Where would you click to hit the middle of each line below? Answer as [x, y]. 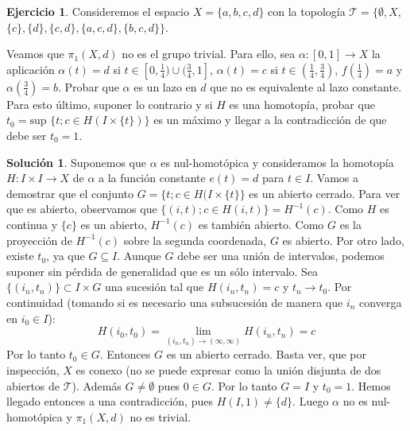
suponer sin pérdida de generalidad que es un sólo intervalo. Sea [162, 271]
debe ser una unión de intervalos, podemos [281, 256]
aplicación [31, 69]
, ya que [66, 256]
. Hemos [371, 385]
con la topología [307, 11]
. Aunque [139, 256]
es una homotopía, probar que [302, 104]
